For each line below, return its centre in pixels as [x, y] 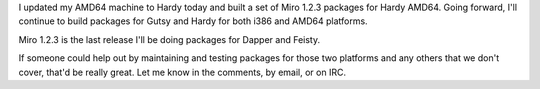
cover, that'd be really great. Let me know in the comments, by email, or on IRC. [182, 72]
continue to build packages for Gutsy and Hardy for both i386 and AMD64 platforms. [193, 21]
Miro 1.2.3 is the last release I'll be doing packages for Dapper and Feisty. [169, 39]
